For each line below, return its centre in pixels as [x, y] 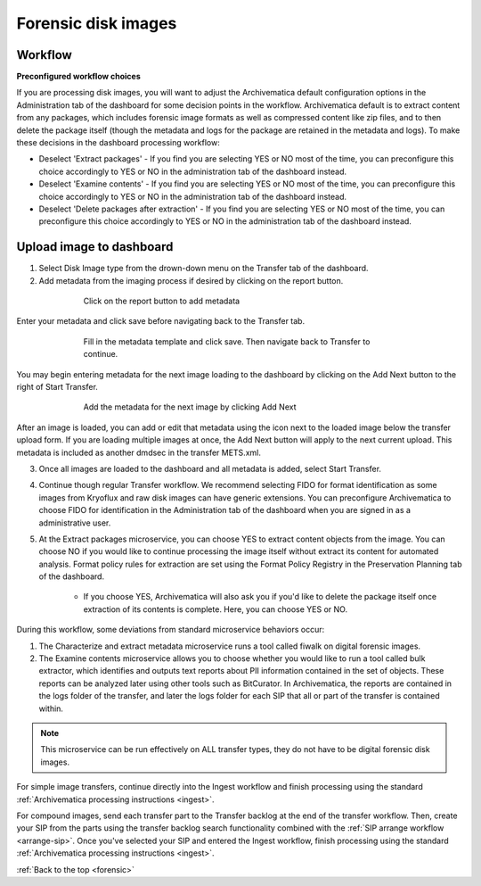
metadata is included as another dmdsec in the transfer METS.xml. [139, 452]
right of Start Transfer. [57, 387]
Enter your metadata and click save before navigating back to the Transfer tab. [161, 321]
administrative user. [75, 523]
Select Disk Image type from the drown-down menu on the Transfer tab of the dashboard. [204, 269]
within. [51, 708]
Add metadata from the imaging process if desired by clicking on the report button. [191, 280]
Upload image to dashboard [95, 247]
